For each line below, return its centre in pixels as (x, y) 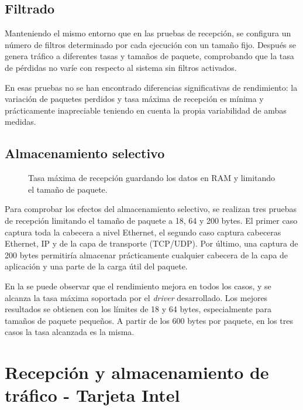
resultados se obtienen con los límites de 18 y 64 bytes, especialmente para (138, 309)
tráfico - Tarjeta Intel (92, 395)
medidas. (20, 122)
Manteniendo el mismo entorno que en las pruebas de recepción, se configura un (148, 33)
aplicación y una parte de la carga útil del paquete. (96, 266)
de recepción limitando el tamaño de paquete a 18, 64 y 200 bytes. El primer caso (151, 220)
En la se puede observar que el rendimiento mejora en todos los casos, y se (138, 286)
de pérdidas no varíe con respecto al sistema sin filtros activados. (121, 67)
